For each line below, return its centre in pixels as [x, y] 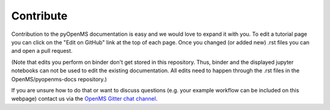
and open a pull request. [42, 51]
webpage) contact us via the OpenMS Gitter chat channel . [84, 99]
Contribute [39, 16]
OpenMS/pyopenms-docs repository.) [59, 79]
